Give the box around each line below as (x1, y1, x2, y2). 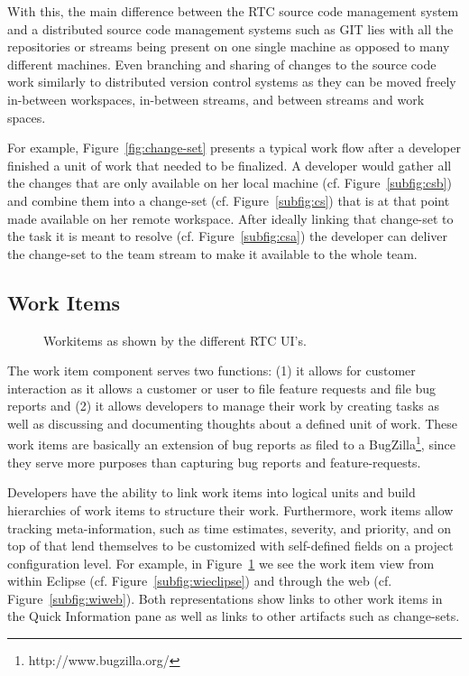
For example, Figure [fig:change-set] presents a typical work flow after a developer (7, 138, 461, 157)
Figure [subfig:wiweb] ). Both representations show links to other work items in (7, 588, 443, 607)
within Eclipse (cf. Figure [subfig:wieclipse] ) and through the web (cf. (7, 571, 392, 590)
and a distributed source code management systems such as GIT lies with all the (7, 19, 454, 38)
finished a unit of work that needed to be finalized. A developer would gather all (7, 155, 452, 174)
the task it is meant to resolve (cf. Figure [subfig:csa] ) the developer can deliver (7, 227, 447, 245)
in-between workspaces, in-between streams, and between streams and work (7, 89, 425, 108)
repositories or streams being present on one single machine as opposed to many (7, 37, 450, 56)
